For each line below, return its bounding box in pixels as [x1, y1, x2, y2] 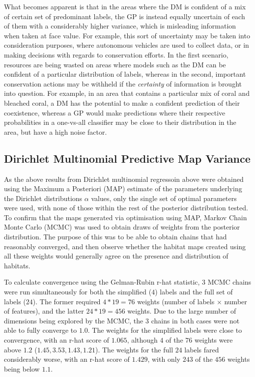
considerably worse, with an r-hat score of [4, 354, 130, 364]
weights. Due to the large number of [127, 306, 236, 316]
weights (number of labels [137, 296, 215, 306]
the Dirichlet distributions [4, 193, 83, 203]
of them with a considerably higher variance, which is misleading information [4, 21, 236, 31]
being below [4, 363, 40, 374]
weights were [194, 335, 233, 345]
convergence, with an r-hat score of [4, 335, 110, 345]
